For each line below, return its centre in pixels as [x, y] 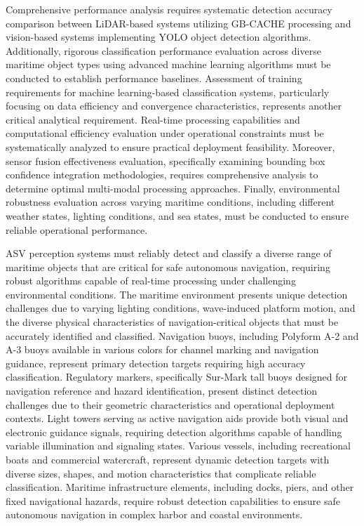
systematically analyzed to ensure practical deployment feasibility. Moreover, [170, 146]
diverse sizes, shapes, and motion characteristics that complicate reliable [161, 473]
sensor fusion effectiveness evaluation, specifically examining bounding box [166, 160]
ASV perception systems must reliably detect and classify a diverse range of [169, 253]
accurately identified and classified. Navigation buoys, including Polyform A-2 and [182, 335]
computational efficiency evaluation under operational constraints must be [165, 133]
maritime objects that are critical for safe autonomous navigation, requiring [168, 267]
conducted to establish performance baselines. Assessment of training [154, 78]
